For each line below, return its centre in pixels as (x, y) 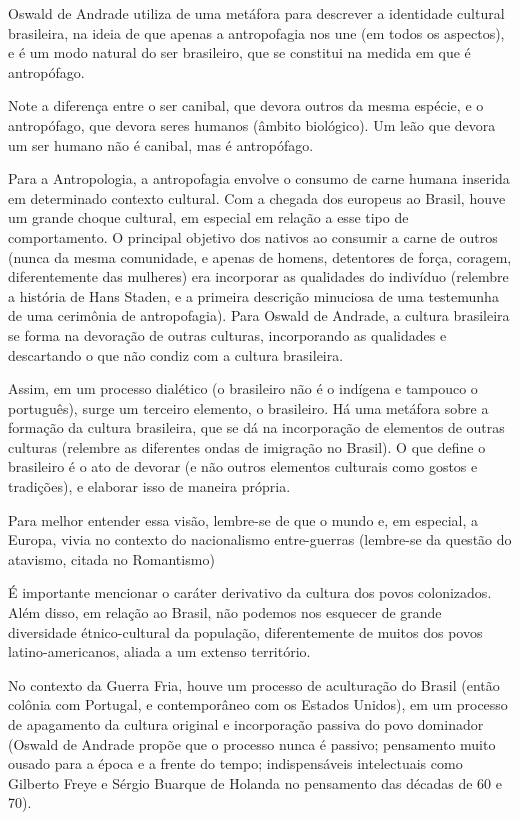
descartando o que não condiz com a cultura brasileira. (176, 354)
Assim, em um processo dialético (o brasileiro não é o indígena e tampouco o (243, 388)
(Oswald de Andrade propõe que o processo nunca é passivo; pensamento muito (252, 743)
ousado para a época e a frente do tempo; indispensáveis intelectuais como (235, 763)
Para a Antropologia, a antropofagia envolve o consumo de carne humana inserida (259, 178)
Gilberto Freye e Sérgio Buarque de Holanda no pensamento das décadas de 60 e (255, 782)
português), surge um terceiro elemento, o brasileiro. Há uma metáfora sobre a (248, 407)
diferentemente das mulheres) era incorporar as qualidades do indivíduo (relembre (258, 276)
